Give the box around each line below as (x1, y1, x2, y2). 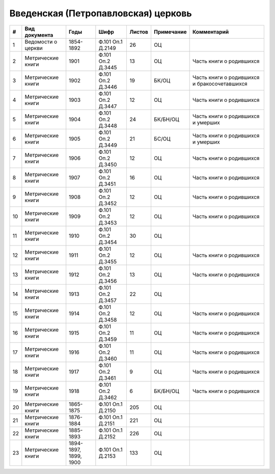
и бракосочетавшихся (192, 80, 248, 87)
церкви (24, 44, 43, 51)
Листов (129, 28, 149, 35)
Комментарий (192, 28, 229, 35)
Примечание (153, 28, 187, 35)
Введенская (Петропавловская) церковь (9, 8, 192, 19)
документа (24, 31, 53, 38)
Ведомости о (24, 38, 58, 45)
